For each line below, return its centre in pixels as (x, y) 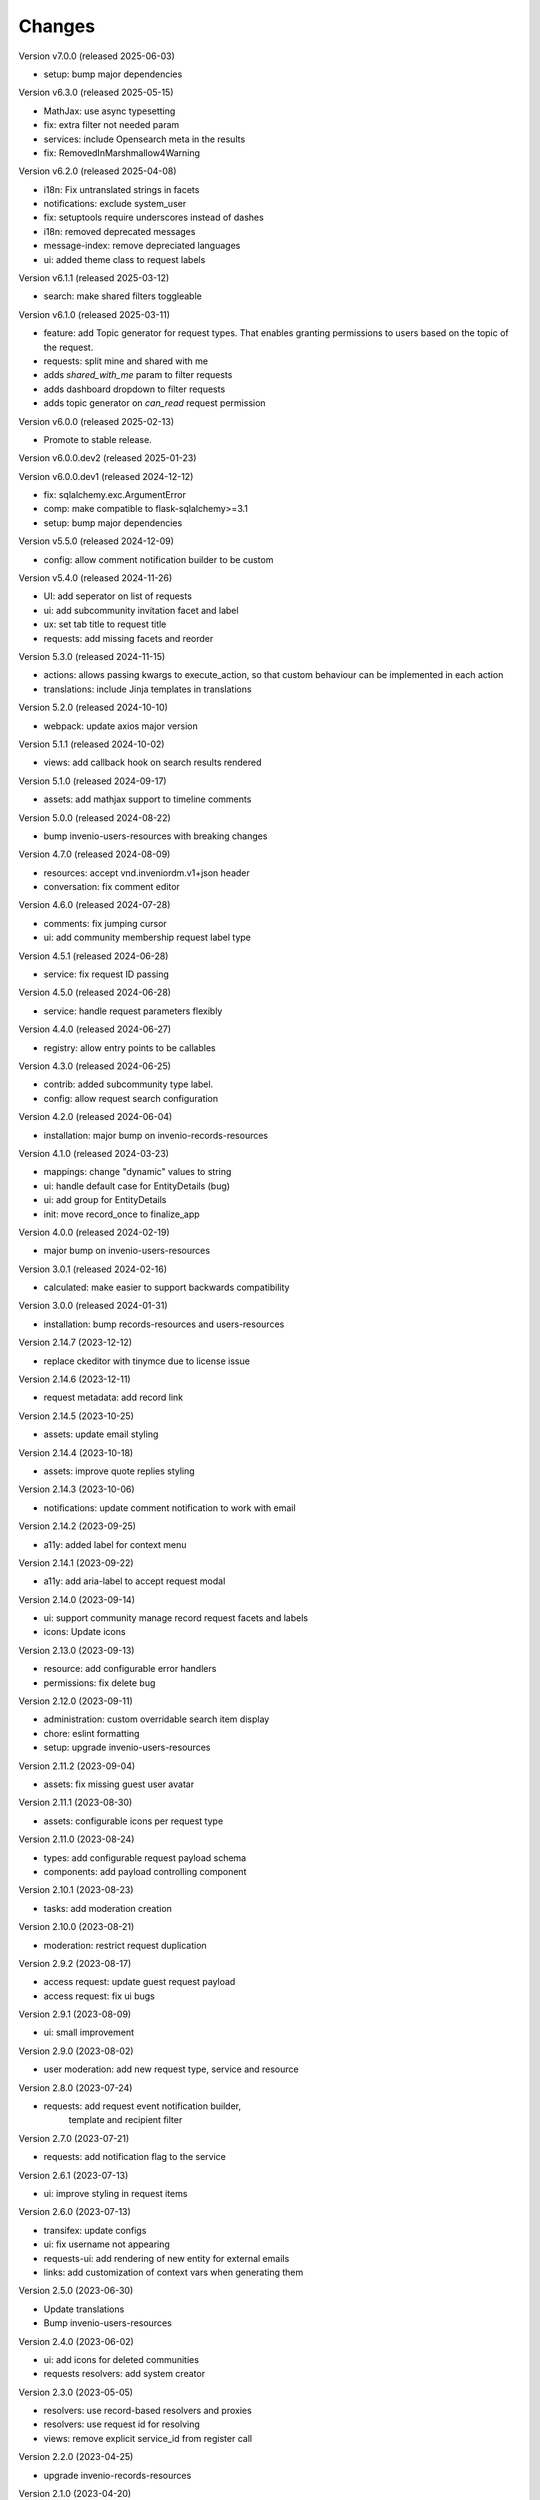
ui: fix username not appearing (106, 2244)
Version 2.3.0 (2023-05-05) (76, 2392)
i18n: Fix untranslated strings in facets (121, 189)
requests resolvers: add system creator (124, 2374)
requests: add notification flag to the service (135, 2157)
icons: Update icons (84, 1632)
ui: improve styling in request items (115, 2193)
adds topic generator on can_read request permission (154, 403)
